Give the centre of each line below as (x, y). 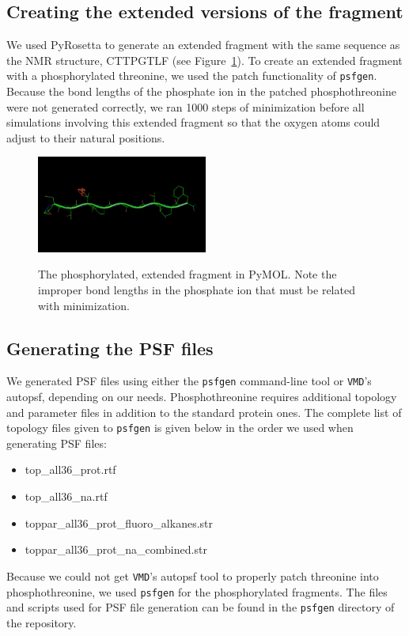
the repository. (42, 622)
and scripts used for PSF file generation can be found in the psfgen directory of (201, 607)
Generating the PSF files (110, 348)
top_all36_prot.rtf (70, 469)
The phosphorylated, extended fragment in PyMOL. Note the (187, 274)
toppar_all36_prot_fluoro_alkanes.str (119, 522)
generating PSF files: (57, 443)
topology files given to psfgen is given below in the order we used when (180, 428)
